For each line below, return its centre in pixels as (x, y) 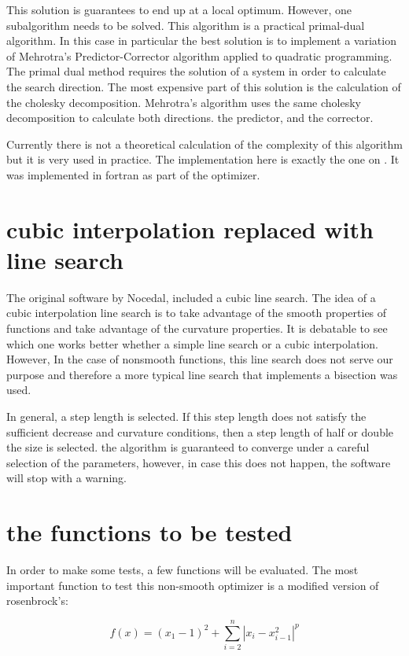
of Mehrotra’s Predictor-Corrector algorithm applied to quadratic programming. (199, 55)
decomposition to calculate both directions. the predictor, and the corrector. (190, 118)
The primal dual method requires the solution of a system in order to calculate (196, 71)
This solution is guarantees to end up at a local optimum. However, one (179, 9)
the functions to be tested (149, 532)
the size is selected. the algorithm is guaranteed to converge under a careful (188, 447)
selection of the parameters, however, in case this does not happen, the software (199, 462)
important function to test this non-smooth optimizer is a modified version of (193, 585)
